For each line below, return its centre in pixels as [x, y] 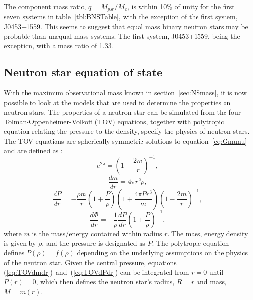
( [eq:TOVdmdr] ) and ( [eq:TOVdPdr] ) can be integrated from [97, 272]
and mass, [211, 282]
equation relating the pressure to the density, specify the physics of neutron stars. [127, 131]
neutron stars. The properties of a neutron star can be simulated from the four [123, 112]
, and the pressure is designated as [94, 243]
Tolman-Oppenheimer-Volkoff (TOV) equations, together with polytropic [114, 121]
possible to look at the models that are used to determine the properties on [117, 102]
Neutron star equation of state [83, 72]
